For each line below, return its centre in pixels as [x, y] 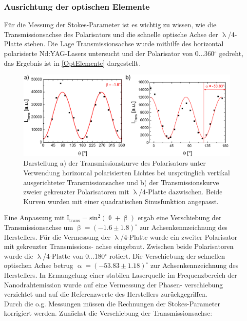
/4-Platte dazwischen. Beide [181, 192]
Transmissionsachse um [38, 227]
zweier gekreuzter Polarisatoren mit [76, 192]
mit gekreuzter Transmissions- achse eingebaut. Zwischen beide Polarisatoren [119, 246]
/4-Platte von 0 [66, 255]
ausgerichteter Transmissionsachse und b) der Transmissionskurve [121, 182]
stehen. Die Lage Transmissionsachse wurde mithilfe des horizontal [124, 44]
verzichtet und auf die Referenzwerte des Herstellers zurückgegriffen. [106, 294]
